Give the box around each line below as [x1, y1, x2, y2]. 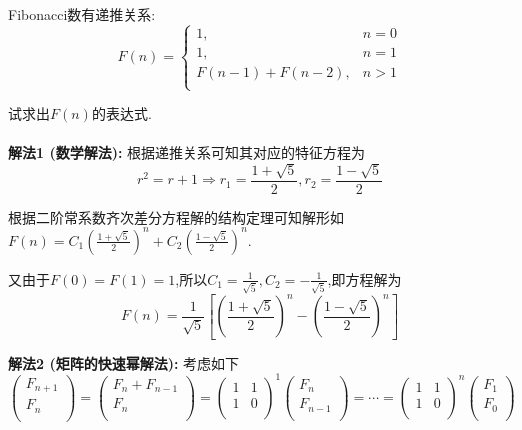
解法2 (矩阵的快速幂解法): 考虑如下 [8, 352, 240, 373]
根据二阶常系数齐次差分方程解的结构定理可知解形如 [8, 206, 344, 227]
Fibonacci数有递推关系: [8, 4, 156, 24]
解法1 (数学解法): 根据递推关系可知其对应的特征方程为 [8, 142, 366, 163]
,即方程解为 [327, 268, 402, 289]
